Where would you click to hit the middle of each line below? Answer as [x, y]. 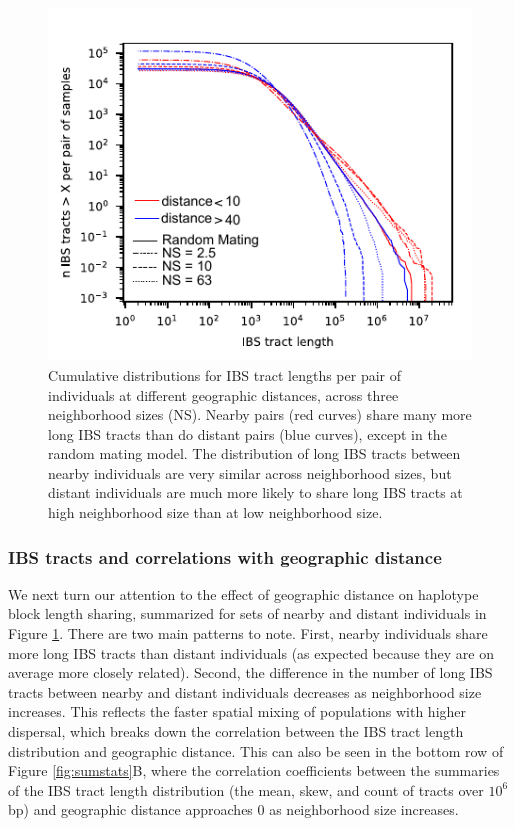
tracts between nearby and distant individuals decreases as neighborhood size [245, 691]
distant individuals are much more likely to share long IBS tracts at [255, 492]
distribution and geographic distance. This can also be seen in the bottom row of [256, 750]
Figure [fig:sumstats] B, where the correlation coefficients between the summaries [254, 770]
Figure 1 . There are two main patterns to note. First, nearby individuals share [248, 633]
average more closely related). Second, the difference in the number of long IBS [250, 672]
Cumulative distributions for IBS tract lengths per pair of [224, 374]
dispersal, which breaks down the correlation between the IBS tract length [236, 731]
